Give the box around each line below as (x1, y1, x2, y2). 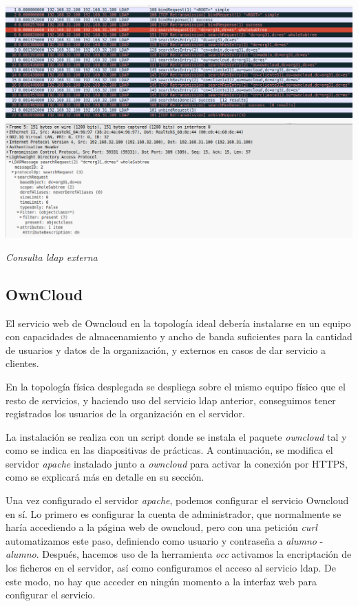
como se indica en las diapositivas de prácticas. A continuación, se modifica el (6, 443, 333, 457)
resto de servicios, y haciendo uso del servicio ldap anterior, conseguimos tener (6, 393, 336, 407)
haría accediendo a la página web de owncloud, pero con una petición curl (6, 520, 317, 534)
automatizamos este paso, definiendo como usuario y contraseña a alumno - (6, 533, 324, 547)
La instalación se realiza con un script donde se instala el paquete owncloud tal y (6, 429, 347, 443)
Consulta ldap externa (6, 249, 98, 264)
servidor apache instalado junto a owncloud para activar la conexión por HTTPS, (6, 456, 348, 470)
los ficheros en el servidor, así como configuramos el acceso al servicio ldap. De (6, 561, 336, 575)
